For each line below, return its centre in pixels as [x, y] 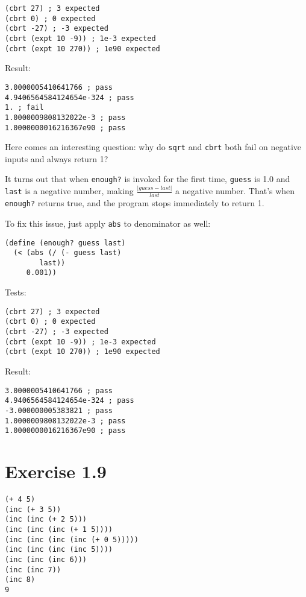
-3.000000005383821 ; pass [59, 410]
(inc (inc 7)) [33, 570]
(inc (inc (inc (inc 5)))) [59, 550]
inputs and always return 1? [57, 158]
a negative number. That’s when [235, 191]
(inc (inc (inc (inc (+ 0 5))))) [72, 539]
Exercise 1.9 [56, 471]
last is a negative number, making [69, 191]
